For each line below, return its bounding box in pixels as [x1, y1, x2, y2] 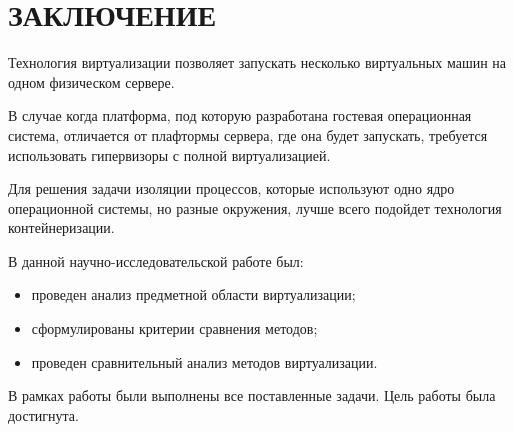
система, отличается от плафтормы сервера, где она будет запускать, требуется [8, 124, 488, 145]
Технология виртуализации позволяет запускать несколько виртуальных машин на [8, 52, 507, 73]
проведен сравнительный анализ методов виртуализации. [31, 351, 378, 372]
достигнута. [8, 404, 79, 425]
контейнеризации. [8, 217, 115, 238]
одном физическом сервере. [8, 71, 175, 92]
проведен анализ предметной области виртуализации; [31, 284, 356, 305]
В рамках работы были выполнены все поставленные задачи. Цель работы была [8, 385, 496, 406]
